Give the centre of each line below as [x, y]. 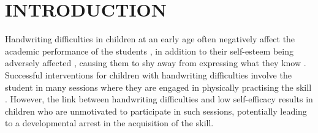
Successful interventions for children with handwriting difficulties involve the [148, 74]
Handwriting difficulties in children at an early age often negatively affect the [150, 39]
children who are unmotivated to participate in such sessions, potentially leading [156, 111]
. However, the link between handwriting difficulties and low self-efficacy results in [159, 99]
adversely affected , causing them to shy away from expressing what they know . [156, 63]
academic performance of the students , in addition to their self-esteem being [149, 51]
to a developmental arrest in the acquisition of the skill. [109, 123]
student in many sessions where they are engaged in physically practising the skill [158, 87]
